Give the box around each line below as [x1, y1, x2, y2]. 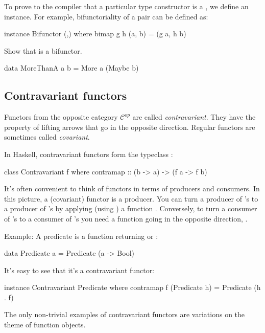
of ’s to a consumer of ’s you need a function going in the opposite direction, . [4, 213, 248, 224]
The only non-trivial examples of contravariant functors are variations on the [4, 309, 245, 320]
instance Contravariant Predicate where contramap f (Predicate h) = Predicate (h [4, 282, 261, 293]
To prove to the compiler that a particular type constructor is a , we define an [4, 1, 249, 11]
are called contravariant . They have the [132, 112, 256, 122]
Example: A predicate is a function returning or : [4, 230, 158, 241]
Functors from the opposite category [4, 112, 118, 122]
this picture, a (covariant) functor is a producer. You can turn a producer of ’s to [4, 193, 258, 204]
